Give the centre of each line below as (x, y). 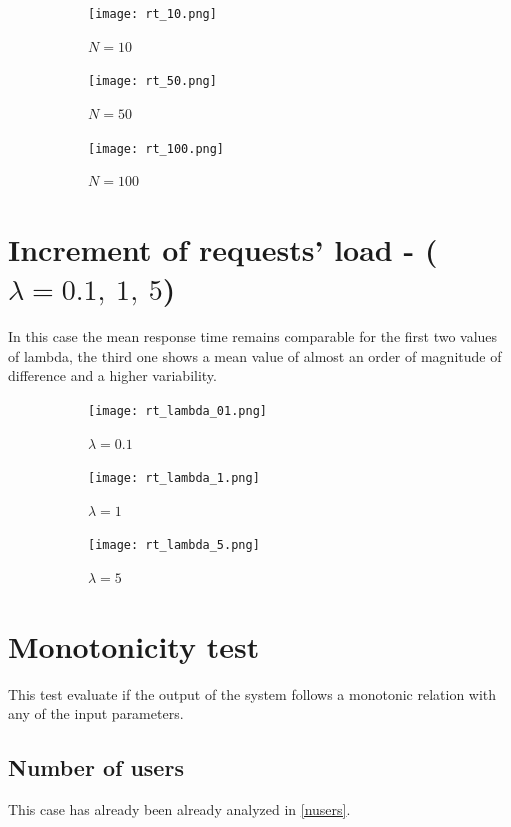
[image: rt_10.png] (152, 14)
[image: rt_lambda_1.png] (174, 478)
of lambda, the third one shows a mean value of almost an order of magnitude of (255, 355)
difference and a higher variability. (112, 375)
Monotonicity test (134, 645)
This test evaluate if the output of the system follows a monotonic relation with (252, 693)
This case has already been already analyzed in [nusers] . (179, 809)
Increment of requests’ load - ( (223, 248)
